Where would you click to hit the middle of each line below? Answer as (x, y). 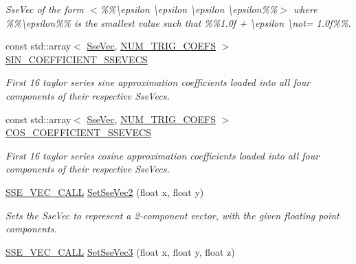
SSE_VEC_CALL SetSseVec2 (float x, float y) (105, 191)
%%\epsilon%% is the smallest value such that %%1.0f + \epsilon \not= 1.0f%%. (178, 22)
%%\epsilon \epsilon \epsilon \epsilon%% (189, 9)
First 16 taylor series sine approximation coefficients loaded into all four (158, 82)
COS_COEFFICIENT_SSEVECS (78, 132)
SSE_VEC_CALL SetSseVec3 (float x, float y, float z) (120, 251)
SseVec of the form (45, 9)
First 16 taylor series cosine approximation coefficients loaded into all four (163, 155)
